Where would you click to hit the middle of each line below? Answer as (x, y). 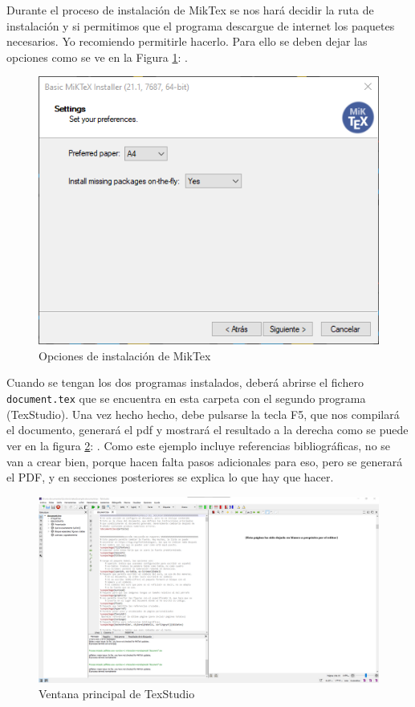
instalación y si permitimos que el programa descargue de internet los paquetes (201, 25)
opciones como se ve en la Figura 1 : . (97, 57)
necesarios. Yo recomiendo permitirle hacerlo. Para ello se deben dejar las (187, 41)
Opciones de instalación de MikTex (125, 355)
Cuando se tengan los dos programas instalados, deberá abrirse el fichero (185, 382)
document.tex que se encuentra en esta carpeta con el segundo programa (186, 398)
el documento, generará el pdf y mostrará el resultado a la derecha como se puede (207, 430)
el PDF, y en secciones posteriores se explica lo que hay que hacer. (170, 477)
